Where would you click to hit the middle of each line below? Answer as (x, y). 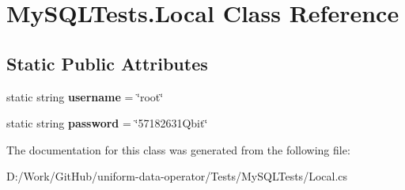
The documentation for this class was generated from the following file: (178, 149)
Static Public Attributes (107, 63)
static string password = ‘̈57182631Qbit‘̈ (107, 123)
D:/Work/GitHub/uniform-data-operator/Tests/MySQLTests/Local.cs (177, 176)
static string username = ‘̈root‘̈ (85, 96)
